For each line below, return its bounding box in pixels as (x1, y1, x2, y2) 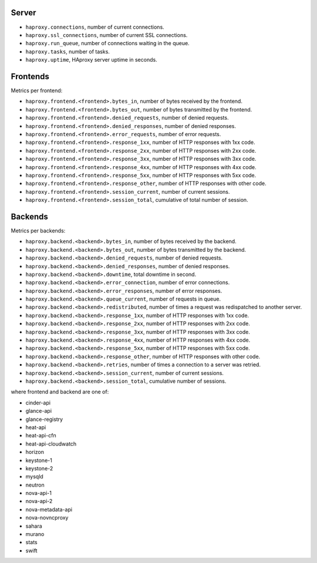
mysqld (25, 473, 43, 480)
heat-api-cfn (25, 432, 56, 439)
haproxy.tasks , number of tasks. (25, 48, 110, 55)
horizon (25, 449, 44, 456)
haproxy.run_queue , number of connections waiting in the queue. (25, 40, 190, 47)
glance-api (25, 407, 52, 414)
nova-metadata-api (25, 505, 73, 513)
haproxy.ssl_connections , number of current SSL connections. (25, 31, 188, 38)
